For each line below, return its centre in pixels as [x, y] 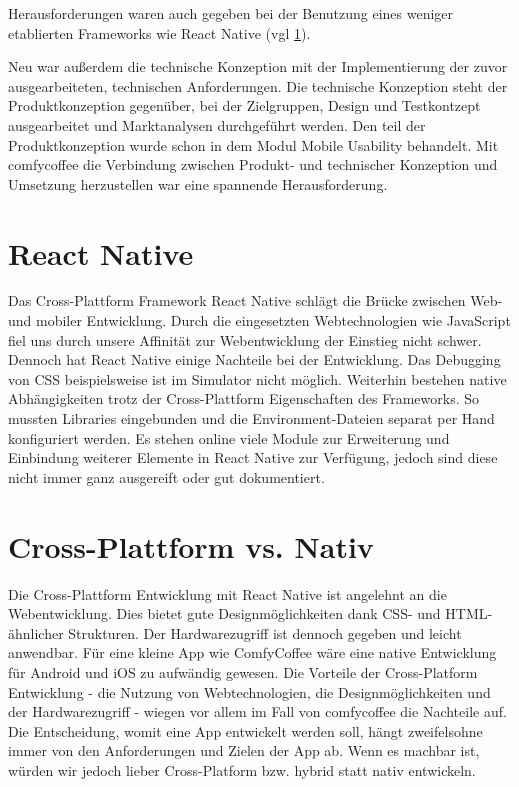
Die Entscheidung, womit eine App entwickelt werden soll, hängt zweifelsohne [245, 730]
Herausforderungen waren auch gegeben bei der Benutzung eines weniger [231, 13]
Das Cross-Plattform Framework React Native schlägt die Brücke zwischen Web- [255, 300]
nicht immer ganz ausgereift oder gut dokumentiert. [166, 476]
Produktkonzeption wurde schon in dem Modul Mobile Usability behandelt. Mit [253, 144]
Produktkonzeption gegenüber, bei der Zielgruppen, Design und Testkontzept [244, 105]
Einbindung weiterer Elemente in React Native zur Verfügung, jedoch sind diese [253, 457]
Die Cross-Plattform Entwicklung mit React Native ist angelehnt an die [227, 593]
